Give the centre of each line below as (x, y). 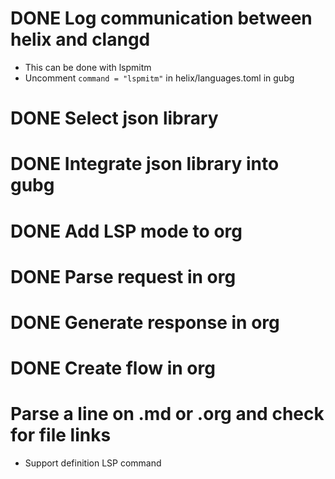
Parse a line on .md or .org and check (167, 414)
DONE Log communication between (161, 18)
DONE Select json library (114, 118)
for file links (61, 435)
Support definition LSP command (93, 463)
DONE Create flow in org (113, 368)
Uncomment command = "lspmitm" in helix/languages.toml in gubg (159, 78)
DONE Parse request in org (123, 276)
